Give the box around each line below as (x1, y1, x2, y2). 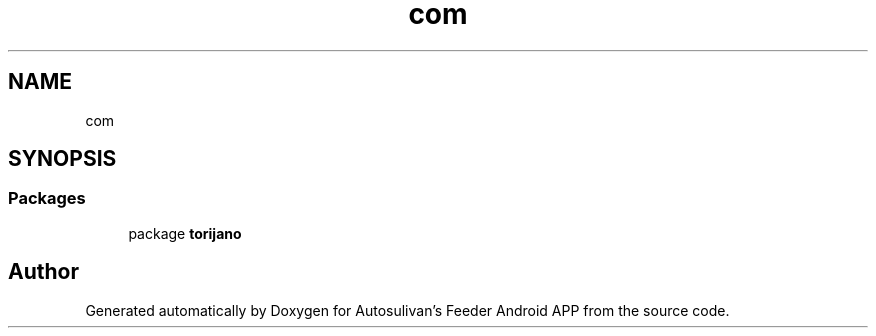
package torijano (128, 224, 242, 242)
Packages (8, 188, 86, 209)
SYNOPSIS (8, 146, 117, 172)
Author (8, 259, 79, 285)
